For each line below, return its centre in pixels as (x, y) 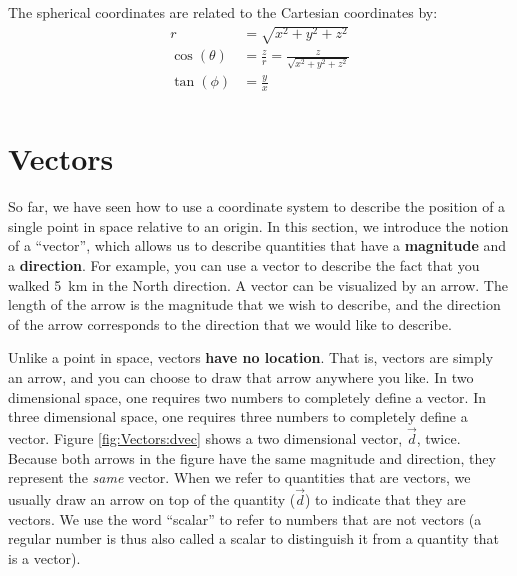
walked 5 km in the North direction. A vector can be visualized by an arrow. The (258, 284)
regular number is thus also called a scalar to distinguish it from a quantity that (254, 538)
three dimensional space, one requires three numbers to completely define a (238, 416)
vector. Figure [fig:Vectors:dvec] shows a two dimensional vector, (205, 437)
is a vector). (44, 557)
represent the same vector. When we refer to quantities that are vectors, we (239, 477)
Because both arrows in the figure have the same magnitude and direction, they (252, 457)
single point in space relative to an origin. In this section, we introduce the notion (258, 225)
